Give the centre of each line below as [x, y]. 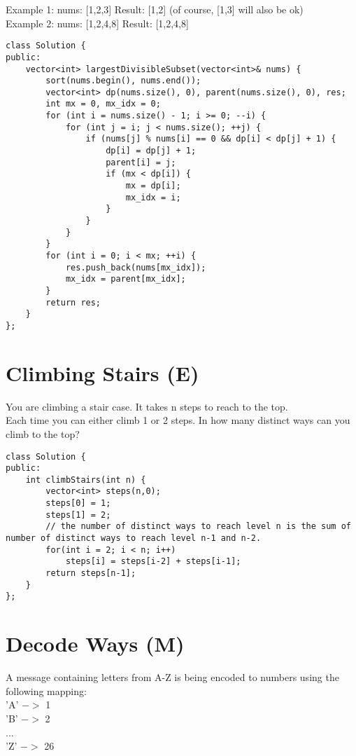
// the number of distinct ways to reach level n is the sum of [198, 527]
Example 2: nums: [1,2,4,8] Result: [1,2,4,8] [97, 23]
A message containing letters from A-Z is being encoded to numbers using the [172, 677]
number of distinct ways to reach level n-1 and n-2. [134, 538]
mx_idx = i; [153, 197]
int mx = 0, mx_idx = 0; [103, 104]
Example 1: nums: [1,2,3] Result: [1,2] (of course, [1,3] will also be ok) [155, 9]
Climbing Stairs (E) [102, 372]
